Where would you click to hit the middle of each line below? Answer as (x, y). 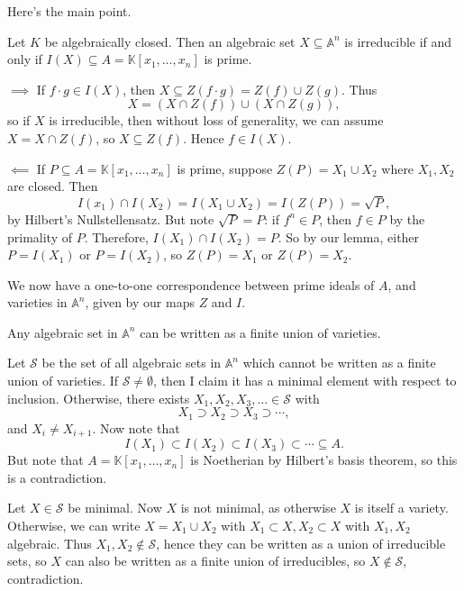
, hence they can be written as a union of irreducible (301, 543)
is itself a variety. (401, 508)
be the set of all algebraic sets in (132, 363)
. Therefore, (116, 236)
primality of (40, 236)
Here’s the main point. (69, 11)
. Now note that (136, 427)
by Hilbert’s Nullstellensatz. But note (111, 218)
